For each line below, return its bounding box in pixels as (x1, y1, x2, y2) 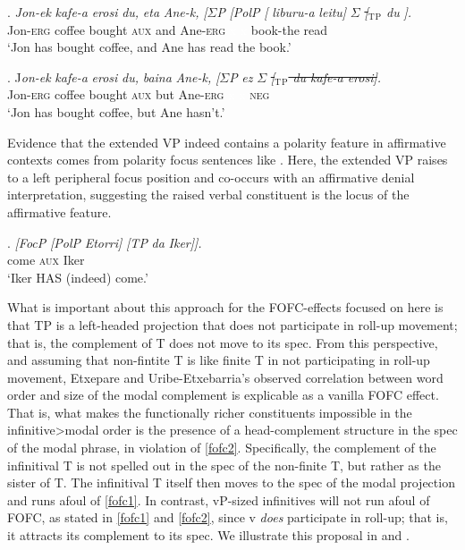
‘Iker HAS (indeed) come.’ (7, 267, 148, 286)
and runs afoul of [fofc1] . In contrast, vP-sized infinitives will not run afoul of (7, 490, 430, 509)
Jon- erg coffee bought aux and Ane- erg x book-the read (7, 20, 328, 38)
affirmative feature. (7, 202, 112, 221)
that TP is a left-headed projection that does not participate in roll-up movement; (7, 315, 458, 334)
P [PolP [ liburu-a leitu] (216, 3, 347, 21)
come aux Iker (7, 250, 85, 269)
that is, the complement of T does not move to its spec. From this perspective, (7, 333, 438, 351)
